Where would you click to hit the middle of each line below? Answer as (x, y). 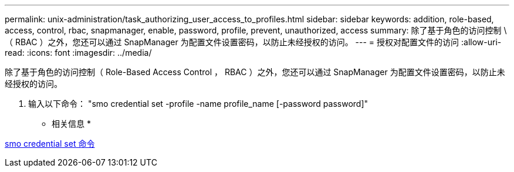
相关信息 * (71, 124)
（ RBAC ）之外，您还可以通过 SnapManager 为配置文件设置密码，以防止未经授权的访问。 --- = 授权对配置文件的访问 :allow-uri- (253, 42)
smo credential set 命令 (50, 144)
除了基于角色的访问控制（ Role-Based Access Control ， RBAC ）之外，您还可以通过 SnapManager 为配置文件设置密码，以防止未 (255, 72)
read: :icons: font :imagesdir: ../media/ (78, 53)
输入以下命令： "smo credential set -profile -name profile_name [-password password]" (198, 104)
